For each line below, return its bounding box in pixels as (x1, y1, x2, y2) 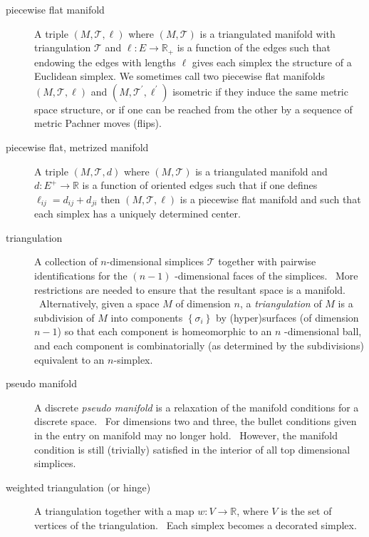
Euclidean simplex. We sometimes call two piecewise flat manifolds (34, 68, 326, 83)
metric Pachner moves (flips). (34, 116, 162, 131)
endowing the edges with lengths (34, 54, 176, 69)
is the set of (281, 503, 332, 518)
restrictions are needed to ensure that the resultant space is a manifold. (34, 282, 345, 297)
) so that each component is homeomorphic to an (57, 324, 272, 339)
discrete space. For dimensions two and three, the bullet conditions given (34, 414, 357, 429)
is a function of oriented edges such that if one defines (82, 178, 318, 193)
